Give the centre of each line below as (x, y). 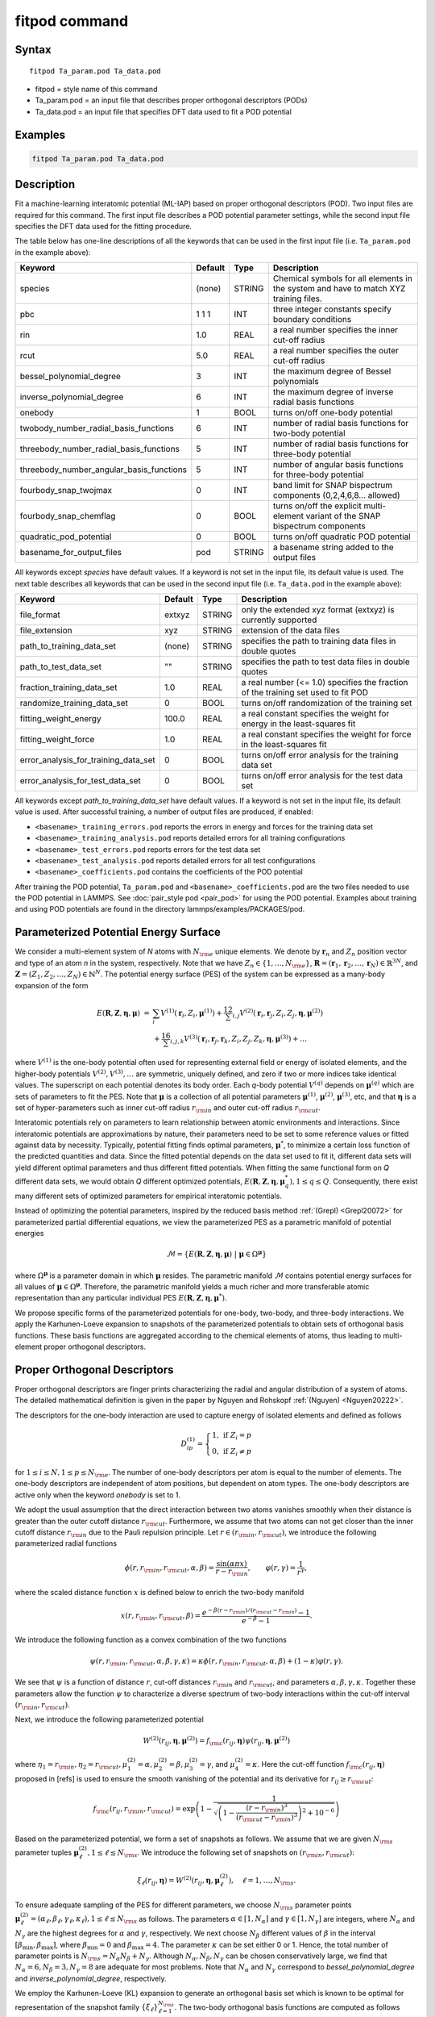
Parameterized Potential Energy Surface (118, 932)
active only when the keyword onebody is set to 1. (98, 1495)
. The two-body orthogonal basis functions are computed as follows (287, 2007)
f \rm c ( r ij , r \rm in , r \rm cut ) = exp (144, 1810)
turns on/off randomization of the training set (327, 703)
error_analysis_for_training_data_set (88, 760)
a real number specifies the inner (336, 330)
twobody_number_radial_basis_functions (97, 428)
